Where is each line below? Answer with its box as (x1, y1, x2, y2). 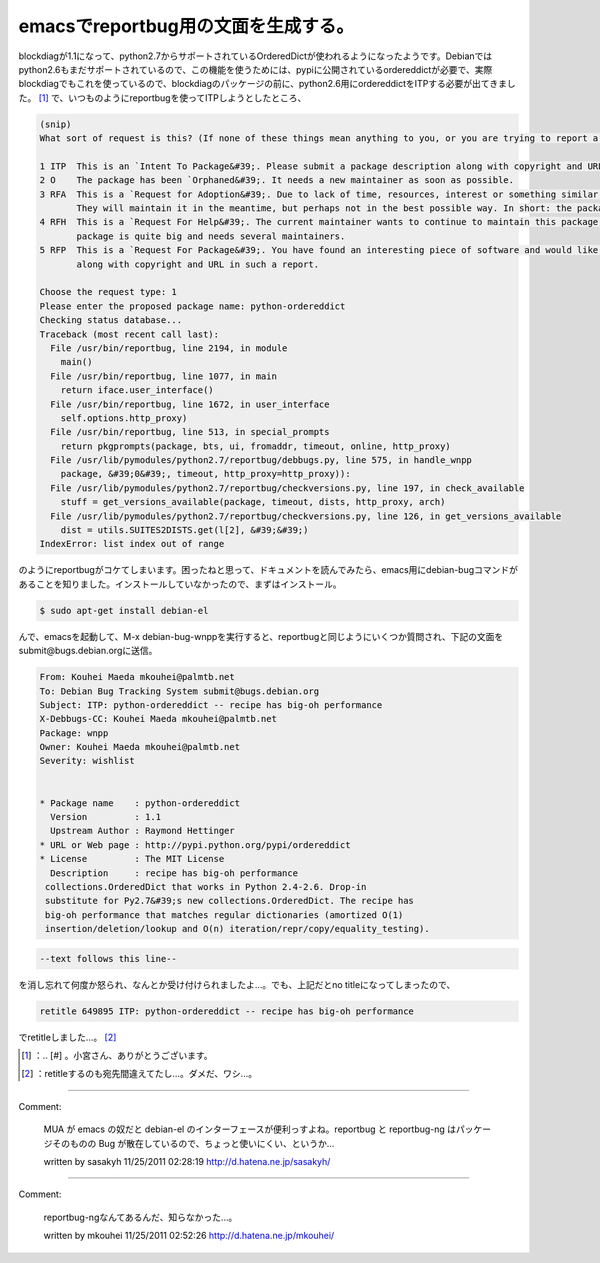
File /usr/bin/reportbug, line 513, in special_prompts (50, 426, 330, 438)
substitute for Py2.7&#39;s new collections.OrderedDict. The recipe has (45, 895, 415, 907)
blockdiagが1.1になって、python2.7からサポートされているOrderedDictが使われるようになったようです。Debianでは (18, 50, 493, 62)
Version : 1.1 (50, 811, 162, 823)
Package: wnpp (39, 727, 109, 739)
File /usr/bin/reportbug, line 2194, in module (50, 342, 288, 354)
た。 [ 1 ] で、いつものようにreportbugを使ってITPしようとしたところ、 (18, 91, 307, 104)
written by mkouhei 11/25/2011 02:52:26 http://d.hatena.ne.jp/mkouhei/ (43, 1230, 335, 1242)
